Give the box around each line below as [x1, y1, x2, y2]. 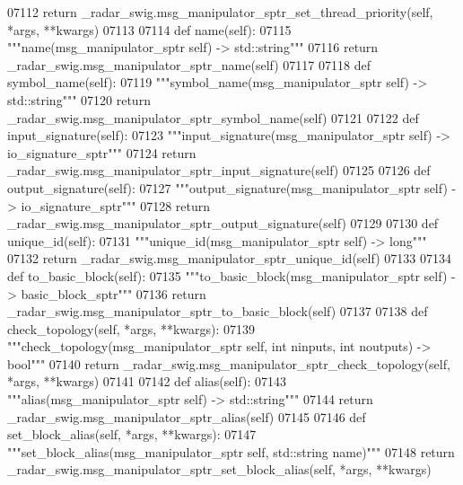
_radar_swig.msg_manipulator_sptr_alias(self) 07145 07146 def [7, 407, 366, 426]
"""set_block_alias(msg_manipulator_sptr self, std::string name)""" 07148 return [7, 442, 455, 461]
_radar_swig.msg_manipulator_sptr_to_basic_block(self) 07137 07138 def [7, 302, 428, 321]
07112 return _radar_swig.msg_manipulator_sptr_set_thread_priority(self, [7, 3, 433, 21]
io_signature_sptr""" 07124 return [7, 143, 197, 162]
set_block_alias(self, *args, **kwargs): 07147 [7, 425, 257, 444]
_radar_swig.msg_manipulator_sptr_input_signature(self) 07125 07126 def [7, 161, 431, 180]
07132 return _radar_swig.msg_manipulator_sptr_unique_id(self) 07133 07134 [7, 249, 451, 268]
